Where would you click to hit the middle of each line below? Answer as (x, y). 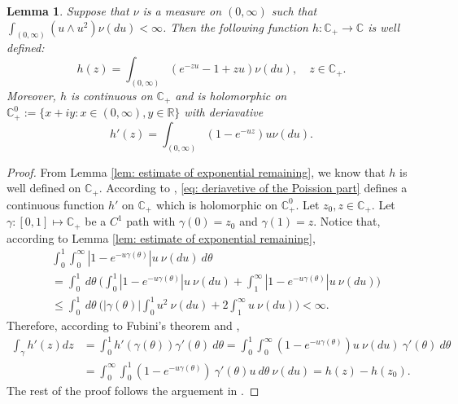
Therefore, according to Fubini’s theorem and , (123, 325)
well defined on (44, 188)
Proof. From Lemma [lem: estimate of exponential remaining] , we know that (196, 171)
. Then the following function (236, 26)
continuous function (56, 204)
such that (294, 11)
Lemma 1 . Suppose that (68, 11)
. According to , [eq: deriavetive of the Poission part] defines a (253, 188)
